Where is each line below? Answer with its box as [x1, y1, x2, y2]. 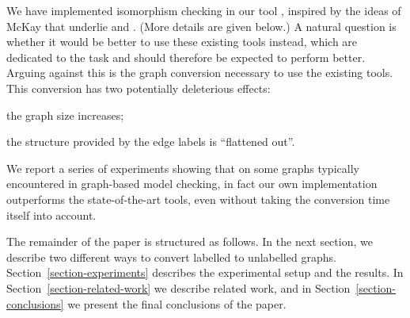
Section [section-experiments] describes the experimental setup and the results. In [6, 264, 404, 281]
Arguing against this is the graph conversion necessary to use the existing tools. [6, 64, 393, 81]
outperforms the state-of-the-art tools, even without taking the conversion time [6, 190, 390, 207]
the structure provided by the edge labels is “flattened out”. [6, 133, 295, 150]
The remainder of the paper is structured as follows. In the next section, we [6, 233, 373, 250]
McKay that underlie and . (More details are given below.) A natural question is [6, 17, 397, 34]
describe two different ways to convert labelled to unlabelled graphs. [6, 248, 336, 265]
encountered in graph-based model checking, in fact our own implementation [6, 175, 378, 192]
